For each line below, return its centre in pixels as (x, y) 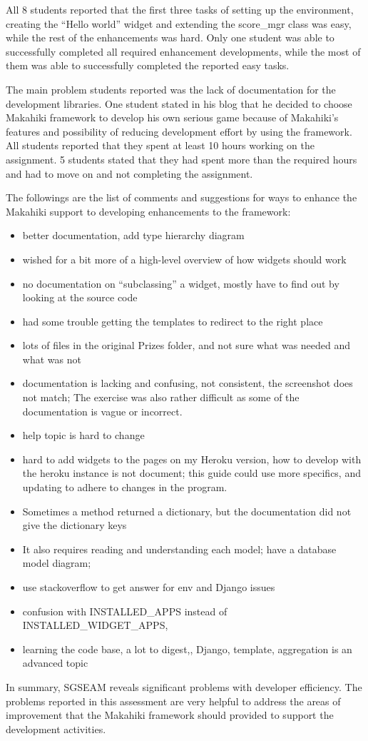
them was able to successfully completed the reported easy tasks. (148, 65)
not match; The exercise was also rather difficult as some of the (161, 397)
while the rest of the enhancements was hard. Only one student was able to (170, 37)
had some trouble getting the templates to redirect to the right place (173, 321)
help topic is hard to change (83, 435)
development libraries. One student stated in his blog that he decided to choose (179, 103)
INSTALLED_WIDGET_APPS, (95, 625)
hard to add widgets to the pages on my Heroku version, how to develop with (192, 459)
